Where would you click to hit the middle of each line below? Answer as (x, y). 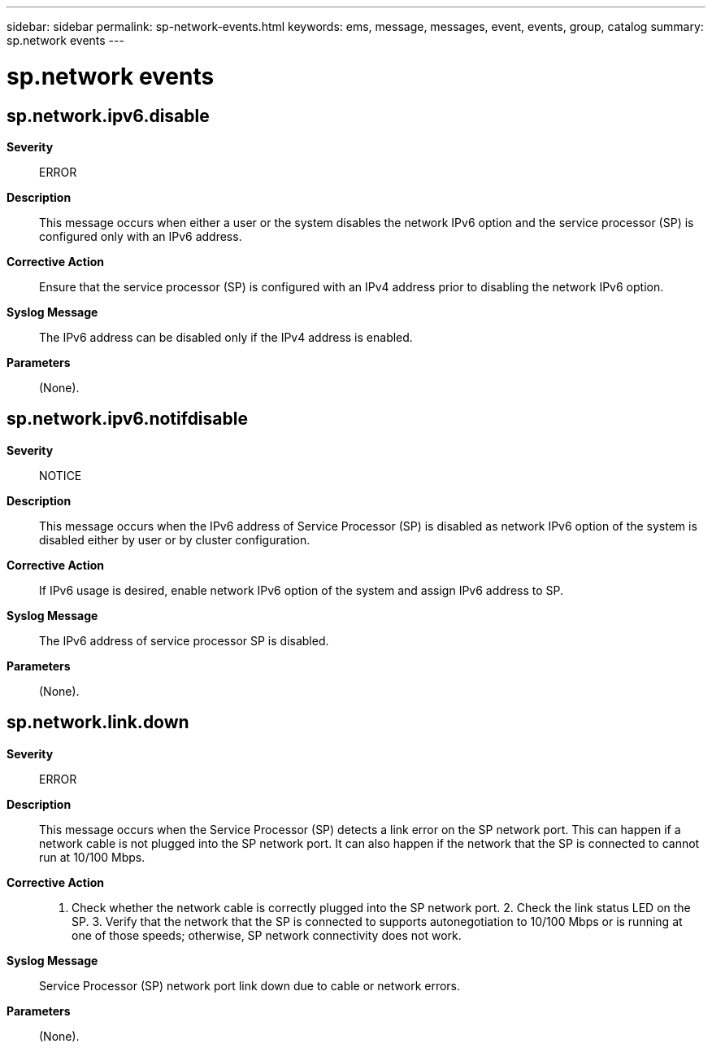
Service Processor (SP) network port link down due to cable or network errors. (250, 985)
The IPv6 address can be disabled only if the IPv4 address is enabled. (226, 337)
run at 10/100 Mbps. (92, 857)
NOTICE (61, 475)
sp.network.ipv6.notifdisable (127, 419)
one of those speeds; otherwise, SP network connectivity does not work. (267, 935)
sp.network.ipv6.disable (108, 116)
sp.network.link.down (98, 723)
